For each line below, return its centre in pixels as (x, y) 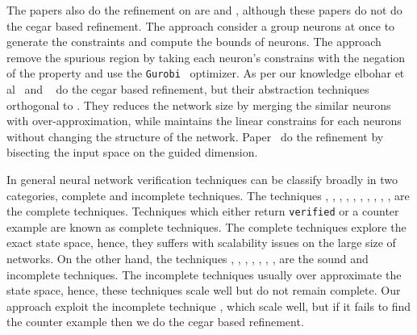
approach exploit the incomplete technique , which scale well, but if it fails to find (209, 306)
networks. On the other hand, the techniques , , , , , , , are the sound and (188, 259)
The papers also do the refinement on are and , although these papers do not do (204, 10)
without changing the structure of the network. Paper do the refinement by (195, 136)
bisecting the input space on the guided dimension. (132, 152)
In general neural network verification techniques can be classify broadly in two (202, 179)
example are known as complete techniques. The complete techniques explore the (206, 226)
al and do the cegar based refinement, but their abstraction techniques (188, 89)
